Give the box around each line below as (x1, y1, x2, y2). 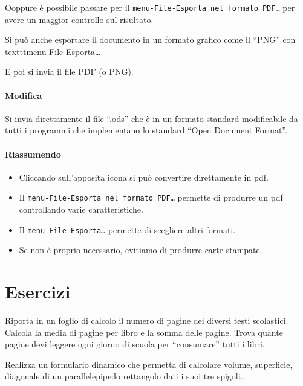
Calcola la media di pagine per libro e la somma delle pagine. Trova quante (5, 326, 283, 338)
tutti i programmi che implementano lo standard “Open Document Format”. (5, 124, 287, 137)
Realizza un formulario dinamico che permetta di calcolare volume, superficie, (5, 358, 293, 370)
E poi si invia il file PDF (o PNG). (5, 65, 134, 78)
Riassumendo (5, 147, 61, 160)
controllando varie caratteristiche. (19, 203, 143, 216)
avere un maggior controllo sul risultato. (5, 13, 154, 25)
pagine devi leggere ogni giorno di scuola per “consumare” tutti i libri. (5, 338, 265, 350)
